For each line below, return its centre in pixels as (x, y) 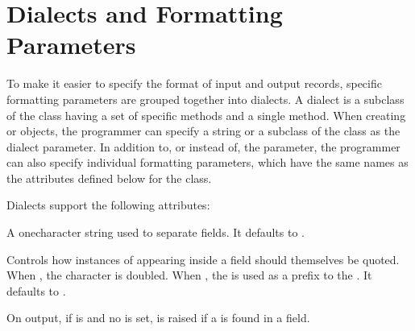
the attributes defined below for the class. (109, 178)
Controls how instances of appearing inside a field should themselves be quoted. (203, 259)
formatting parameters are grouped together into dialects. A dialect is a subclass (205, 99)
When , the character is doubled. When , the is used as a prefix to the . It (189, 275)
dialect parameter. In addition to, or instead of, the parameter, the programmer (203, 146)
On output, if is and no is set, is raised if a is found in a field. (158, 318)
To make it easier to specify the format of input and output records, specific (194, 83)
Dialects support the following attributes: (108, 205)
